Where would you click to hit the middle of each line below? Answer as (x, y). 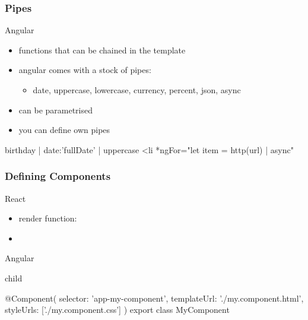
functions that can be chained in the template (102, 50)
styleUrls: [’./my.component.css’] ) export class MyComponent (117, 310)
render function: (48, 218)
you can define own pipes (64, 130)
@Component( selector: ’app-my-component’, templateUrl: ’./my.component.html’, (154, 298)
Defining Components (58, 176)
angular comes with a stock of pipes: (85, 70)
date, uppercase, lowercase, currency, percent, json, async (137, 90)
